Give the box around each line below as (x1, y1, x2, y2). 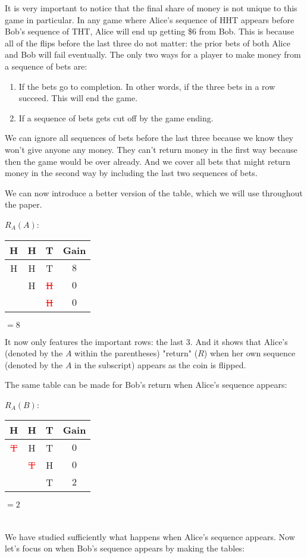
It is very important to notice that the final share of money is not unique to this (5, 2, 297, 14)
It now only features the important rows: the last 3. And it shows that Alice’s (5, 335, 288, 347)
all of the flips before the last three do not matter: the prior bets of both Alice (5, 36, 290, 49)
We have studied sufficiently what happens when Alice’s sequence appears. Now (5, 530, 295, 543)
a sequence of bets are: (5, 59, 87, 72)
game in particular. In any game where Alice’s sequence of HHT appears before (5, 13, 295, 26)
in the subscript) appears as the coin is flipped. (74, 358, 246, 371)
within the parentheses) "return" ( (74, 347, 198, 359)
